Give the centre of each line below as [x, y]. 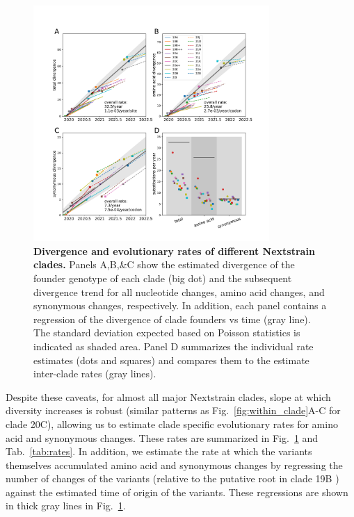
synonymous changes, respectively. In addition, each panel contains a [180, 305]
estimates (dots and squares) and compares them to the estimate [171, 360]
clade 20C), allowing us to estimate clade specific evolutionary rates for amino [172, 424]
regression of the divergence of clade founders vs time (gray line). [172, 319]
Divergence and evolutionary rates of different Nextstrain [174, 251]
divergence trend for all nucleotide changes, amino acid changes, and [179, 292]
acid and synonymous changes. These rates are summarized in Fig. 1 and [162, 437]
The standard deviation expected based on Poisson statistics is [167, 333]
